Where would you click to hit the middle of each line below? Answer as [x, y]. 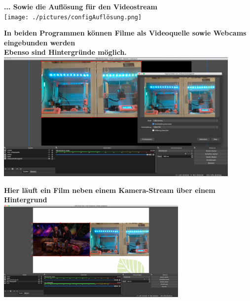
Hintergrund [26, 200]
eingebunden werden [40, 42]
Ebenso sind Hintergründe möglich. [65, 52]
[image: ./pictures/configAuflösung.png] [73, 17]
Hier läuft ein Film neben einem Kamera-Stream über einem [110, 190]
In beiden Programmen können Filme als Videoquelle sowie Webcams [125, 33]
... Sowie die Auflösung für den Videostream [81, 6]
